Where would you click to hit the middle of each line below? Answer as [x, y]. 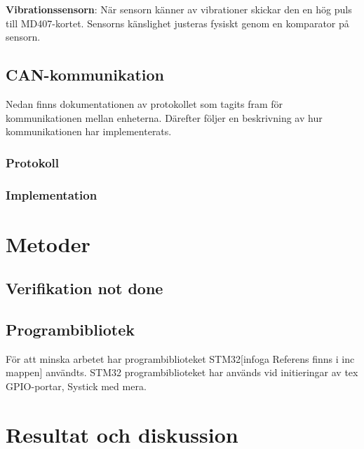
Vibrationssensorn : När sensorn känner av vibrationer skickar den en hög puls [179, 9]
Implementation [52, 194]
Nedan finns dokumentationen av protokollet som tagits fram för [144, 103]
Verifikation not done [85, 288]
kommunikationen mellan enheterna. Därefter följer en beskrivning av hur [164, 117]
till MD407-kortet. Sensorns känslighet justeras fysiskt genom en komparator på [177, 23]
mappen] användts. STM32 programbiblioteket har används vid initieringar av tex [182, 372]
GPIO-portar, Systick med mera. [76, 386]
